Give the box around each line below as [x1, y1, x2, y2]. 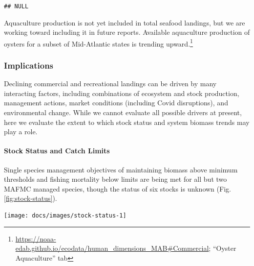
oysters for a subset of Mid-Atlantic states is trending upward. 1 [4, 37, 193, 48]
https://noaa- [15, 233, 56, 243]
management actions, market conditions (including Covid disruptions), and [4, 97, 228, 108]
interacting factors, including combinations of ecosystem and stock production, [4, 88, 239, 98]
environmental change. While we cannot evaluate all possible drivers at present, [4, 107, 242, 118]
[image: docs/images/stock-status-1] [4, 212, 127, 219]
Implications [4, 59, 54, 71]
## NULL [4, 3, 29, 10]
